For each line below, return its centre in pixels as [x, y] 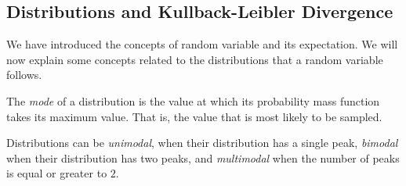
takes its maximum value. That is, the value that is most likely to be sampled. [194, 116]
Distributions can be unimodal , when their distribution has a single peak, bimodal [202, 143]
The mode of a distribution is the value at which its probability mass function [193, 100]
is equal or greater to [57, 173]
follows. [24, 75]
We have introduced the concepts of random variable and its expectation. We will [202, 44]
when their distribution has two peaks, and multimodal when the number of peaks [203, 157]
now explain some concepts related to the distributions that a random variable [195, 59]
